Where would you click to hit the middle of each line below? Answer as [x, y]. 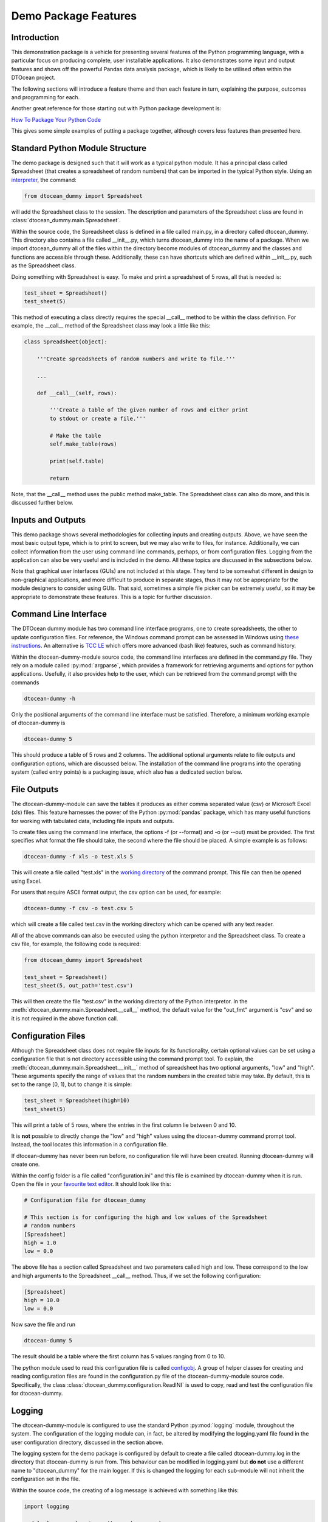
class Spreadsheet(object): [66, 342]
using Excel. [26, 881]
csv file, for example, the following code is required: [76, 944]
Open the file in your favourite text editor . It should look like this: [91, 1184]
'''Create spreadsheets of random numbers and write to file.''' [136, 359]
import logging [46, 1506]
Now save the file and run [43, 1325]
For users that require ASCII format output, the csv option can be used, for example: [116, 893]
